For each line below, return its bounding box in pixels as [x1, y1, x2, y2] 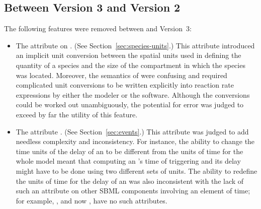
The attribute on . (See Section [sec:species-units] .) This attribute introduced [16, 40, 255, 50]
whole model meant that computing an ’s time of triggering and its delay [16, 156, 241, 166]
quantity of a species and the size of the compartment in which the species [16, 59, 245, 70]
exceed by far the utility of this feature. [16, 109, 138, 119]
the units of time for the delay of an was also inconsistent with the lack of [16, 175, 244, 186]
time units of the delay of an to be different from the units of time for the [16, 146, 243, 156]
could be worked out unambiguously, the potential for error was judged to [16, 99, 244, 110]
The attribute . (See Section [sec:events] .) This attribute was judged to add [16, 126, 249, 136]
